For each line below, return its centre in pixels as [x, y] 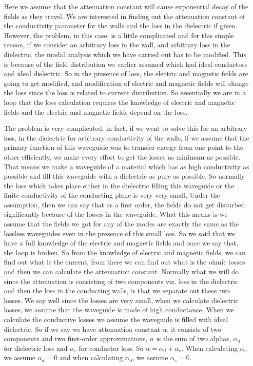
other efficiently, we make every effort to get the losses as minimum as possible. [122, 156]
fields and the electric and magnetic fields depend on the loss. [96, 112]
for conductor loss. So [111, 348]
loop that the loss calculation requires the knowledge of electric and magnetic [119, 102]
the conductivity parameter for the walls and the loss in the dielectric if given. [121, 26]
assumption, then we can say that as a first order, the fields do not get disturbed [125, 204]
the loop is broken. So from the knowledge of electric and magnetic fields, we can [125, 252]
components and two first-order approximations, [76, 338]
